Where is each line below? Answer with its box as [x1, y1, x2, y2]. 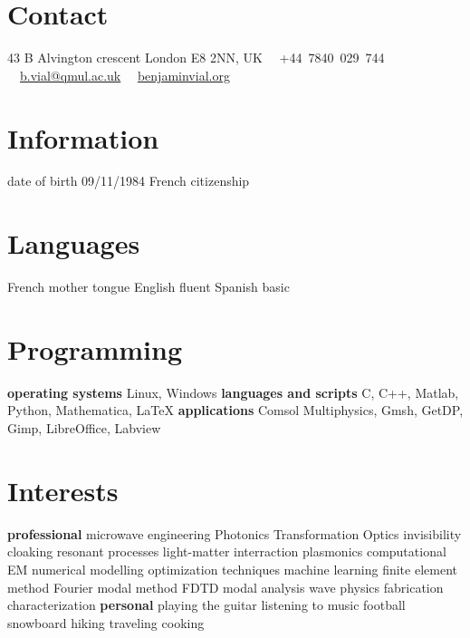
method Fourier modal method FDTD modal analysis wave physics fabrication [7, 577, 444, 596]
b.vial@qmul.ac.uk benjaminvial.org [20, 65, 230, 84]
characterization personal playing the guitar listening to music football [7, 595, 406, 614]
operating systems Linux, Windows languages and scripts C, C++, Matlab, [7, 382, 459, 401]
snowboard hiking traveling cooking [7, 613, 205, 632]
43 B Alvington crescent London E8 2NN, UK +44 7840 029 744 [7, 48, 385, 67]
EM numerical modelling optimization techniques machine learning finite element [7, 559, 457, 578]
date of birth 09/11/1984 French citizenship [7, 171, 250, 190]
